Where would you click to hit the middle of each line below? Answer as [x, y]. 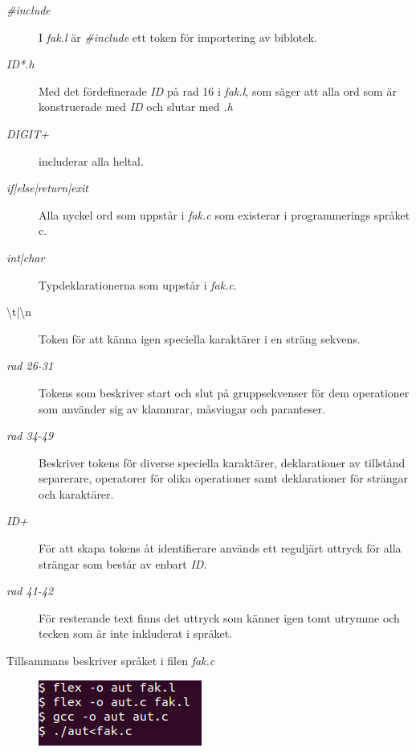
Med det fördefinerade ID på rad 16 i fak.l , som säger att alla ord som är [218, 90]
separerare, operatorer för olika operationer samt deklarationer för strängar [224, 478]
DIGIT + [28, 133]
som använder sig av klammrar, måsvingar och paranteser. [182, 408]
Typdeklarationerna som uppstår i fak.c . [138, 284]
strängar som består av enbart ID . [123, 563]
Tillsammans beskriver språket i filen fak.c [111, 661]
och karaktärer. [76, 493]
